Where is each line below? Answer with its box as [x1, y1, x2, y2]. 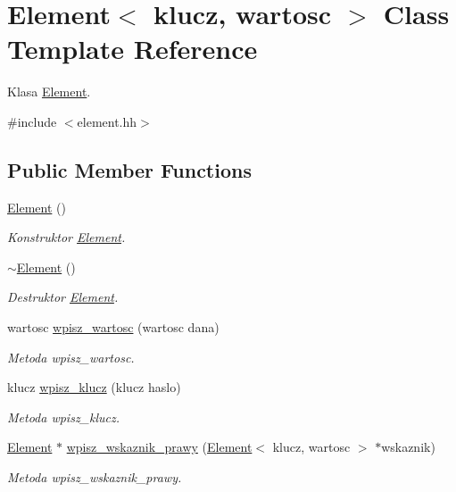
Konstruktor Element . [7, 228, 126, 246]
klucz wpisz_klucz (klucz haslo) [7, 378, 181, 396]
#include [7, 112, 57, 130]
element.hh [77, 112, 137, 130]
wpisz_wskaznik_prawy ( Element [66, 438, 253, 456]
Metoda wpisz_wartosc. [7, 347, 135, 366]
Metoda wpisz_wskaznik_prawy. [7, 468, 182, 487]
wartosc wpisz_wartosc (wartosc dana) [7, 318, 220, 337]
